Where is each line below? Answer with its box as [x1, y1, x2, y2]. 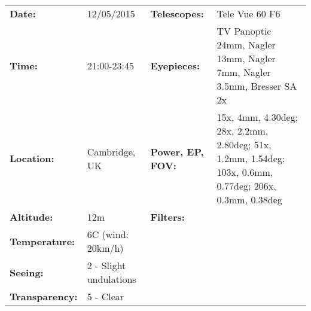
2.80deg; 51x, [217, 138, 272, 151]
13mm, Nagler [217, 51, 276, 65]
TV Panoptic [217, 24, 272, 38]
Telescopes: [150, 7, 204, 20]
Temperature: [10, 234, 75, 248]
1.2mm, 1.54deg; [217, 151, 285, 165]
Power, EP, [150, 144, 204, 158]
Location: [10, 151, 54, 165]
